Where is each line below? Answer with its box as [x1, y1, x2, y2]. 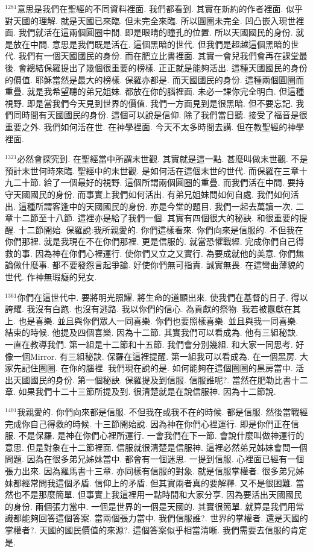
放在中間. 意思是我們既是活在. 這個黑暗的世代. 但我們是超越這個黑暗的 [13, 37, 291, 50]
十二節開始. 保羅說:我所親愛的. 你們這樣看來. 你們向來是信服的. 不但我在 [18, 223, 303, 236]
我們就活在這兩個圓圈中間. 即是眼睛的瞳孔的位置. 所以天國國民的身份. [18, 26, 293, 39]
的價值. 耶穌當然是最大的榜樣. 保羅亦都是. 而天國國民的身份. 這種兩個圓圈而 [5, 73, 305, 86]
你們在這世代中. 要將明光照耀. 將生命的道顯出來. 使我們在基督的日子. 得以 [17, 290, 308, 303]
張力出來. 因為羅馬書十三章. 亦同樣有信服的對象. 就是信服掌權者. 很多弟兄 [5, 464, 296, 477]
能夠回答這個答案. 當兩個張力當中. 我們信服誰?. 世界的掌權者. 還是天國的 [21, 512, 308, 524]
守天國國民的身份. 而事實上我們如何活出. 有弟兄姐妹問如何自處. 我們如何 [5, 187, 291, 200]
